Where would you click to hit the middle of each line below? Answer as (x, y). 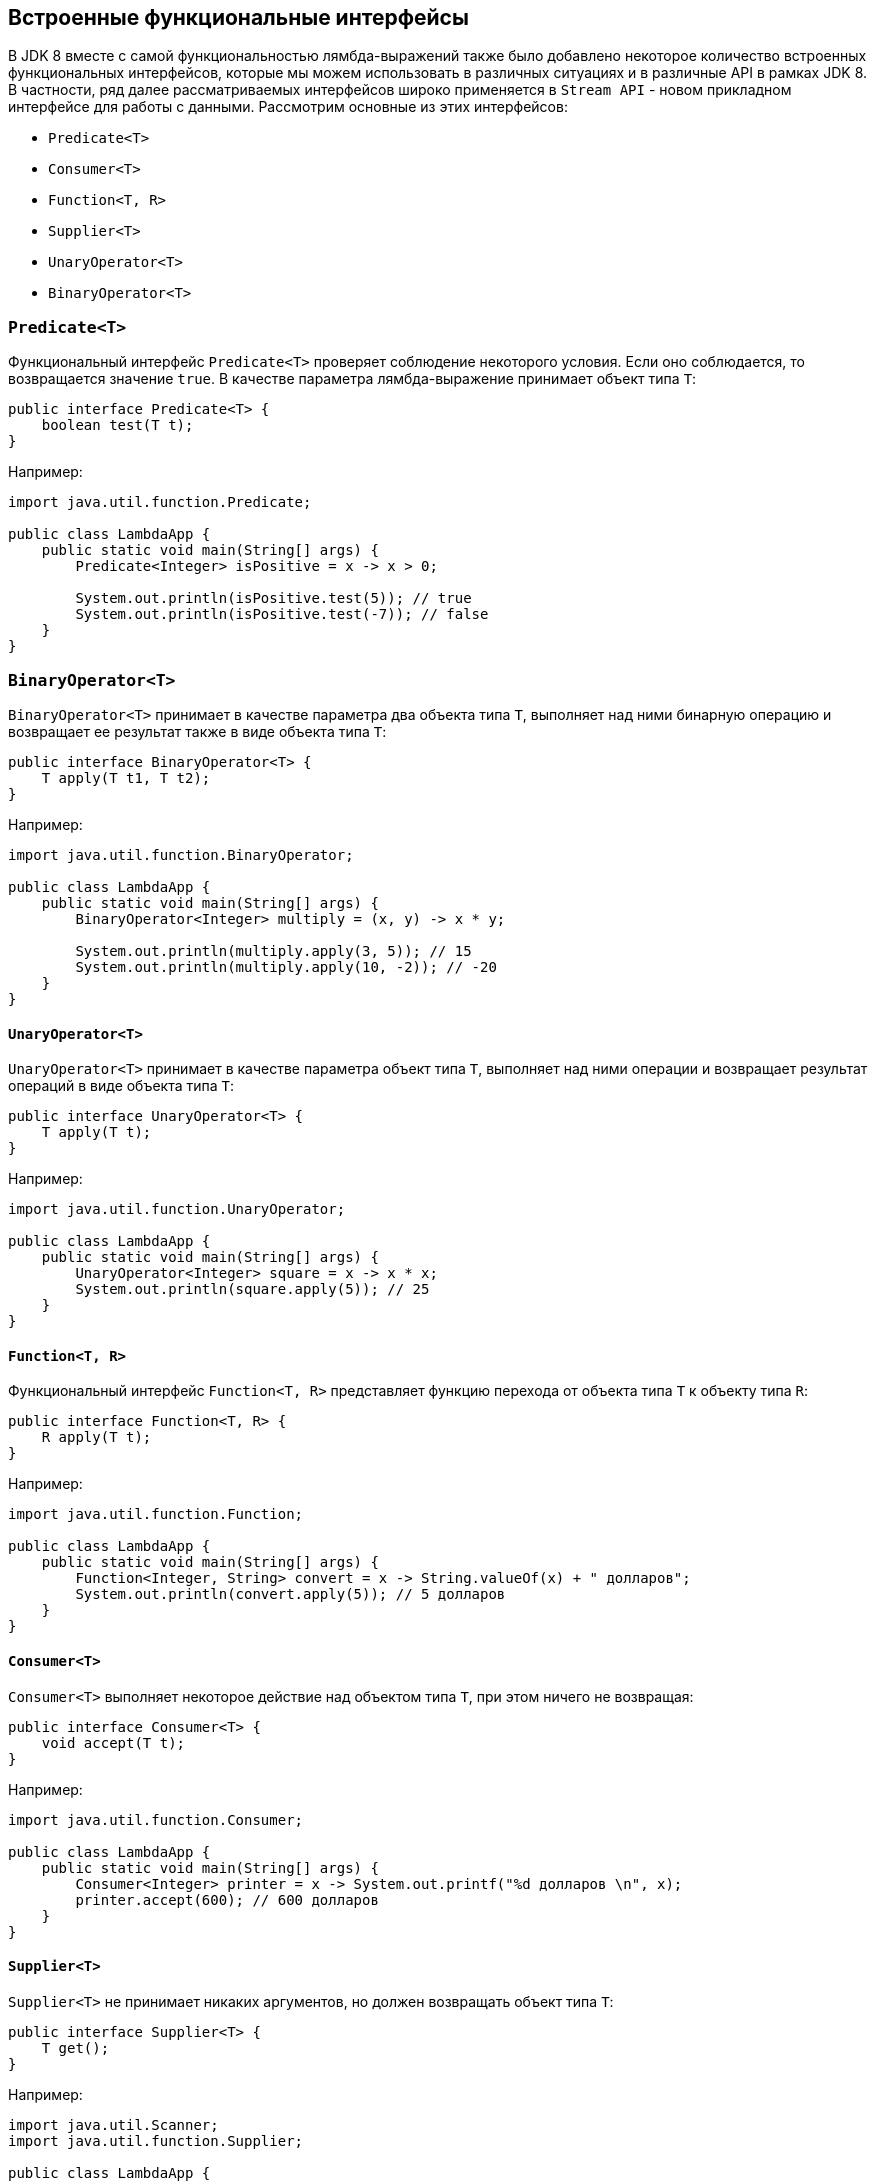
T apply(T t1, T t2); (126, 777)
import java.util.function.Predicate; (160, 502)
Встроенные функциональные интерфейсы (238, 17)
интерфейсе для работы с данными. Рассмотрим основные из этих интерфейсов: (288, 107)
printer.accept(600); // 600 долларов (227, 1899)
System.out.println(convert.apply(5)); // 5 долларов (290, 1594)
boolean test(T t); (117, 425)
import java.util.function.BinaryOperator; (181, 854)
